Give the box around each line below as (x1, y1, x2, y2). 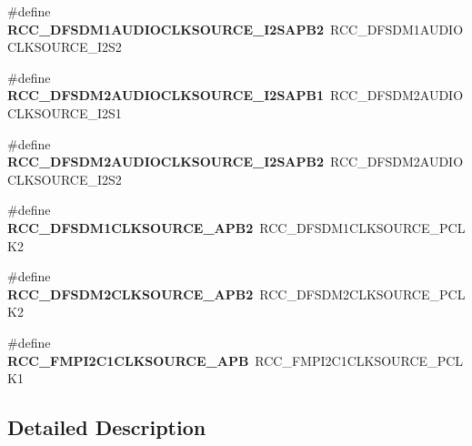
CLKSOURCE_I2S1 (7, 103, 122, 122)
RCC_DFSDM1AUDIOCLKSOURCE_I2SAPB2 (7, 19, 324, 38)
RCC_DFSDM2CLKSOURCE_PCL (259, 284, 466, 303)
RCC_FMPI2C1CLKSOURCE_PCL (255, 350, 464, 370)
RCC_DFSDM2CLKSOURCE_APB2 (7, 284, 254, 303)
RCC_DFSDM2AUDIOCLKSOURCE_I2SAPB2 (7, 152, 324, 171)
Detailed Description (7, 413, 206, 441)
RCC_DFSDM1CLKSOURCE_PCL (259, 218, 466, 237)
